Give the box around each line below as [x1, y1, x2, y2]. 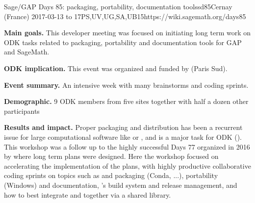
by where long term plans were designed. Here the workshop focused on [4, 151, 219, 161]
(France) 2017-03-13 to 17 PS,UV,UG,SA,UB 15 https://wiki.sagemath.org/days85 [4, 11, 246, 21]
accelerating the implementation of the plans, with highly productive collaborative [4, 160, 251, 171]
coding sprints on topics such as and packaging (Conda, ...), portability [4, 170, 218, 180]
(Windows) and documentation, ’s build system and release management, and [4, 179, 237, 190]
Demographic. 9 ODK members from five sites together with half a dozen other [4, 96, 249, 106]
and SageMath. [4, 47, 50, 57]
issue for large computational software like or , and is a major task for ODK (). [4, 131, 242, 142]
